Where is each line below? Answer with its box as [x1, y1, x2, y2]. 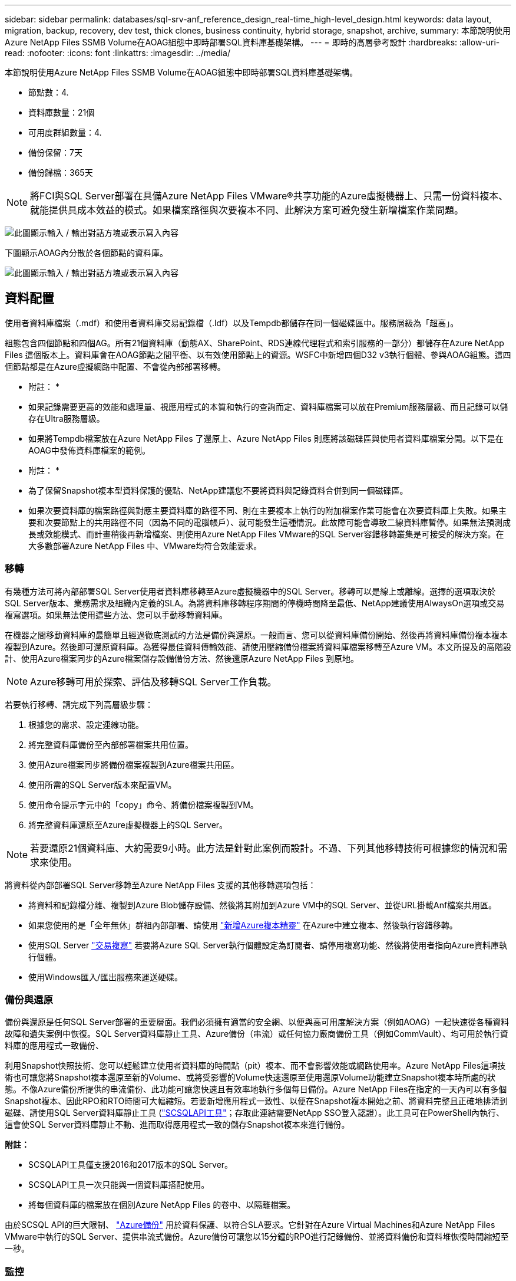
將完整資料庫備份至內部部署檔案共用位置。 [28, 739, 193, 750]
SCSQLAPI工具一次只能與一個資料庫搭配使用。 [28, 1180, 210, 1190]
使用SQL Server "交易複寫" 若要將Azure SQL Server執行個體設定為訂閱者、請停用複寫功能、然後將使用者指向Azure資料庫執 [28, 940, 508, 950]
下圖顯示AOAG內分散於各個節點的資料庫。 [5, 248, 168, 258]
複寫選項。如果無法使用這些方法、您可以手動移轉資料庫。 [5, 609, 227, 620]
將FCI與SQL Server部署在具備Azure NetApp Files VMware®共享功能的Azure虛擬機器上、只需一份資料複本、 [30, 190, 508, 202]
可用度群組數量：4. [28, 127, 102, 137]
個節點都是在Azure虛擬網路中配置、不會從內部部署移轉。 [5, 361, 226, 372]
